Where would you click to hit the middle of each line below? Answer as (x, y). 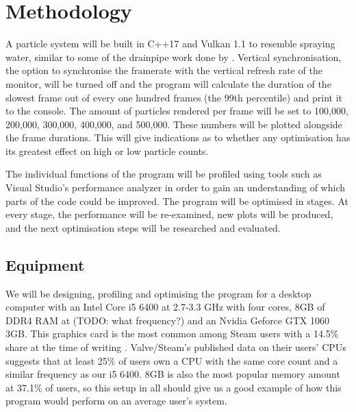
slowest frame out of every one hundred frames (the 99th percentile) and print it (174, 97)
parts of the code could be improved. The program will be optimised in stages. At (177, 201)
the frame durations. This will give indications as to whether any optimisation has (178, 137)
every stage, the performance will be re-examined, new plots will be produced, (169, 214)
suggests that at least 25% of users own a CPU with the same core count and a (172, 360)
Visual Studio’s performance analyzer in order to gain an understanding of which (175, 187)
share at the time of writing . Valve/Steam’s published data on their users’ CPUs (176, 347)
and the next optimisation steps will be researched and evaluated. (143, 227)
